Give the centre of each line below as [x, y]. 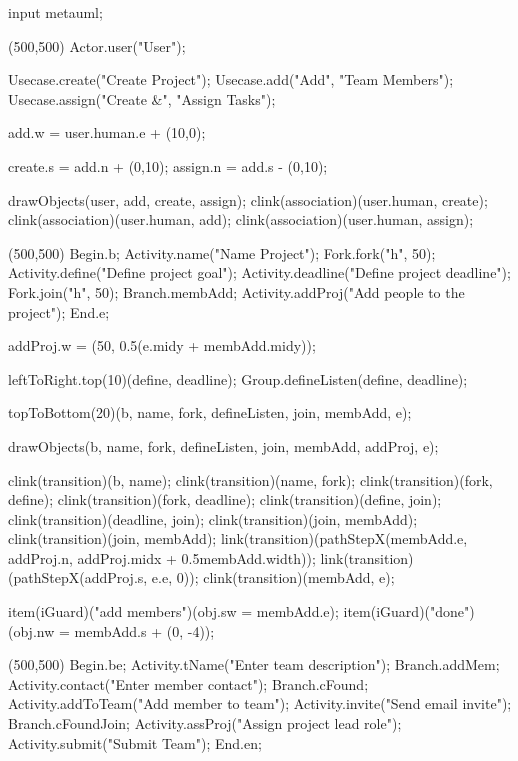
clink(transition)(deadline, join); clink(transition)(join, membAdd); [213, 518]
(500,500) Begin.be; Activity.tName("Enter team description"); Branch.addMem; [254, 664]
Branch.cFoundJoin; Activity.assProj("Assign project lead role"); [205, 723]
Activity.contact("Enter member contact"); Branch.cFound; [188, 683]
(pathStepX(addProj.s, [78, 577]
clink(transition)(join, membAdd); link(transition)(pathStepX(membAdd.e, [238, 538]
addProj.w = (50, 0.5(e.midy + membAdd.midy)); [162, 345]
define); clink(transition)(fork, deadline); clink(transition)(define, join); [225, 499]
